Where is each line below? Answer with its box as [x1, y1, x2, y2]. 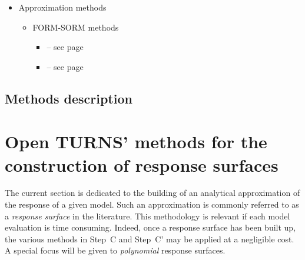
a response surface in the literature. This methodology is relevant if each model [5, 209, 290, 222]
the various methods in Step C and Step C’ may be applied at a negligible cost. [5, 232, 294, 245]
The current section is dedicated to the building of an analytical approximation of [5, 186, 300, 199]
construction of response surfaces [5, 152, 279, 176]
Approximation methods [18, 1, 107, 13]
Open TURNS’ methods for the [5, 129, 267, 154]
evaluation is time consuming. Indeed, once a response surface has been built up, [5, 221, 296, 234]
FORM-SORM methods [32, 21, 119, 33]
